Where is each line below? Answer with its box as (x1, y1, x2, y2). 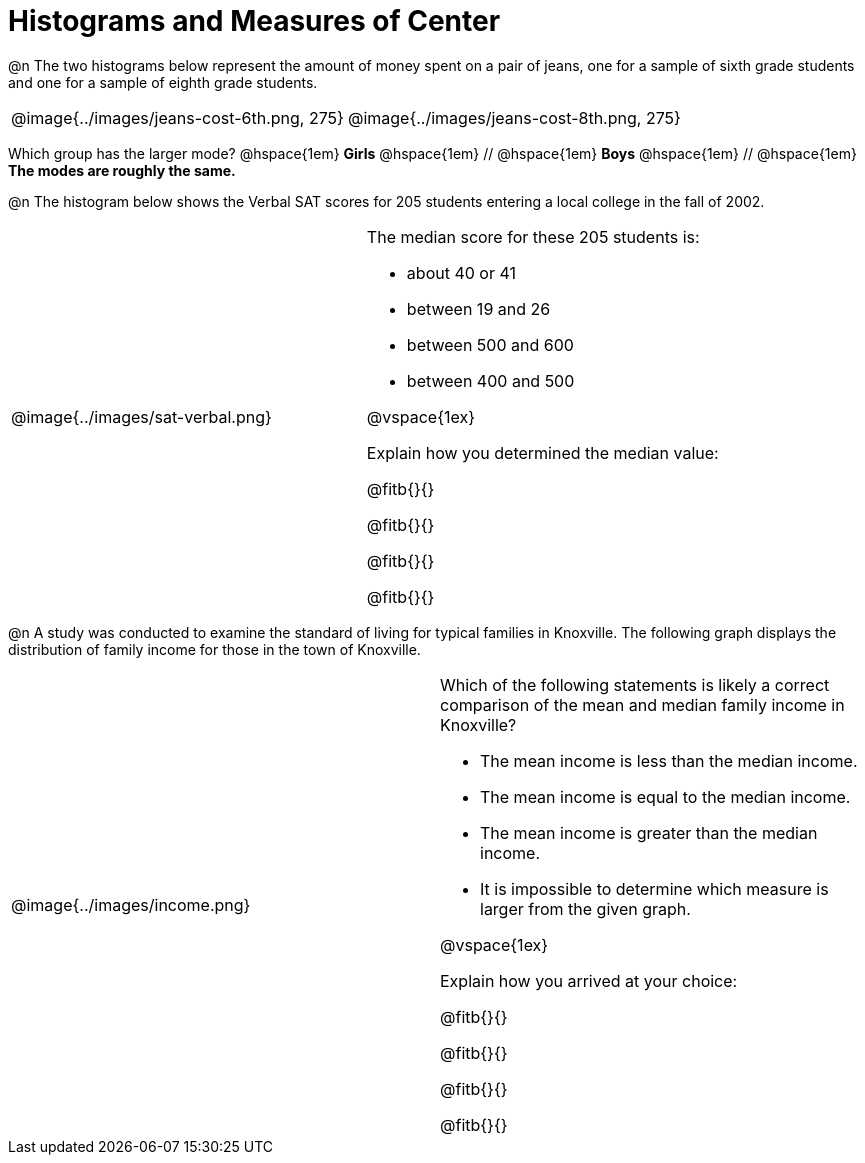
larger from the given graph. (480, 898, 691, 919)
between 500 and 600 (406, 334, 574, 355)
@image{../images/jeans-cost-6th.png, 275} (11, 107, 344, 128)
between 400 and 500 (406, 370, 575, 391)
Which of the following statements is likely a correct (440, 674, 830, 695)
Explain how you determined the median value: (366, 442, 719, 463)
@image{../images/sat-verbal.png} (11, 406, 272, 427)
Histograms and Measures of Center (8, 4, 501, 38)
